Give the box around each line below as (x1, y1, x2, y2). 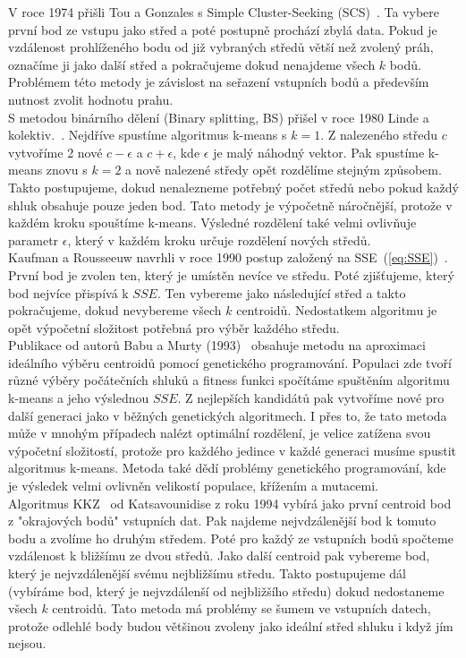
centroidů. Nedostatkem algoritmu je (236, 301, 437, 320)
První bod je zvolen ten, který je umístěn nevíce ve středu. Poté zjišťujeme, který (8, 265, 454, 284)
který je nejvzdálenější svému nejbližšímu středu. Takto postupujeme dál (8, 564, 406, 582)
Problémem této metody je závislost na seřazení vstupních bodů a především (8, 73, 429, 91)
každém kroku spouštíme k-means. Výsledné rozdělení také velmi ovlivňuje (8, 213, 417, 232)
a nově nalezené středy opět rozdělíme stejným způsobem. (125, 160, 442, 179)
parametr (8, 230, 59, 249)
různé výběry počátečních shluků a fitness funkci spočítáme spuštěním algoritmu (8, 371, 450, 389)
